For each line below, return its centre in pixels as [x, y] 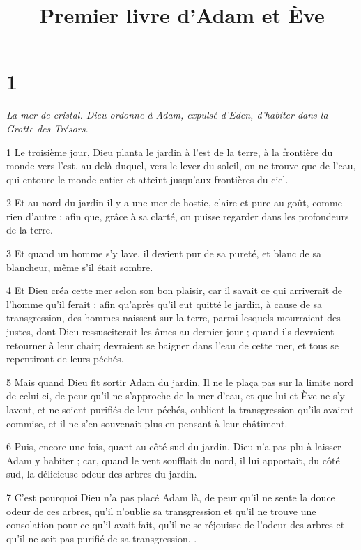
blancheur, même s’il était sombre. [80, 267]
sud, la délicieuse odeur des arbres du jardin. [102, 474]
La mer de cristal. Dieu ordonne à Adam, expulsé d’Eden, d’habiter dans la [167, 115]
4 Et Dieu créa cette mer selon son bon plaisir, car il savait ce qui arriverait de [174, 290]
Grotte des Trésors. [47, 128]
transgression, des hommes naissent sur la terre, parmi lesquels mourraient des [174, 318]
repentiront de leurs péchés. [65, 359]
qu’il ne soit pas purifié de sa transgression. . [102, 538]
